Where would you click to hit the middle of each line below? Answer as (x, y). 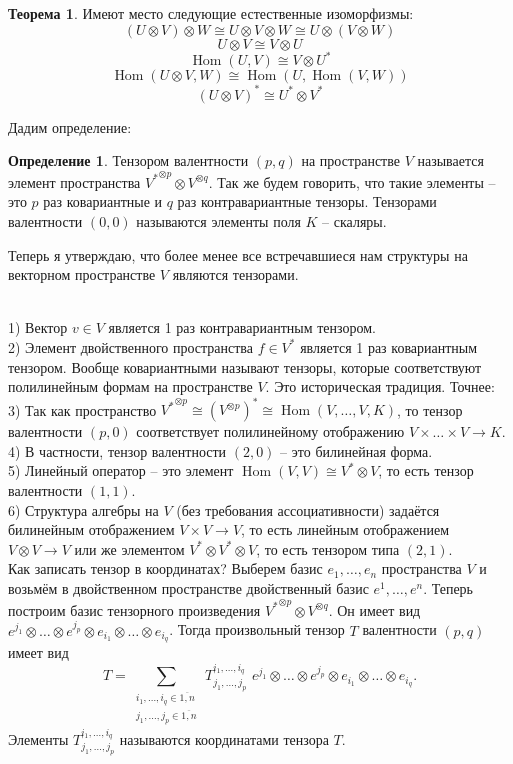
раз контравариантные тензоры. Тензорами (307, 201)
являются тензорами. (235, 274)
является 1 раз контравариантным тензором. (242, 327)
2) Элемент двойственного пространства (130, 346)
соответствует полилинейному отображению (270, 431)
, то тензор (430, 409)
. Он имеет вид (374, 609)
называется (450, 160)
